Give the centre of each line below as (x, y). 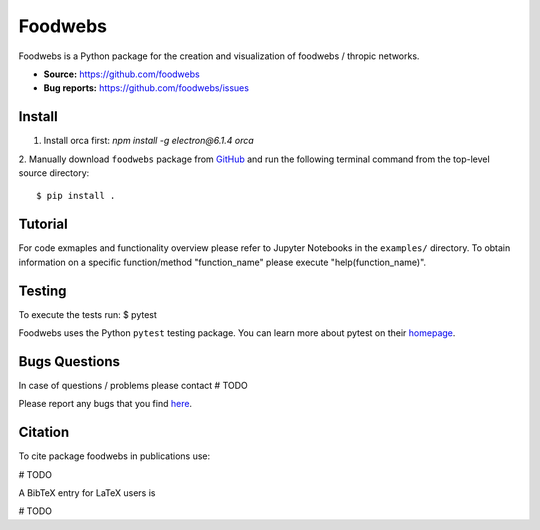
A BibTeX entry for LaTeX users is (87, 492)
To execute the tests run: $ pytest (87, 314)
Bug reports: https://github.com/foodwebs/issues (146, 88)
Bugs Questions (69, 361)
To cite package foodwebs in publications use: (114, 456)
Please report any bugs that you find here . (105, 404)
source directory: (54, 173)
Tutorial (43, 224)
